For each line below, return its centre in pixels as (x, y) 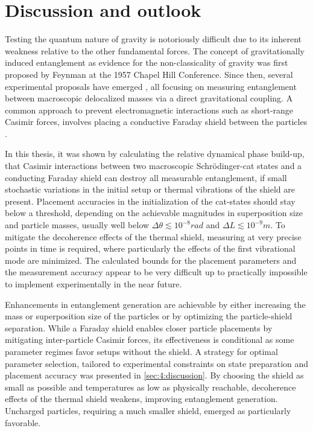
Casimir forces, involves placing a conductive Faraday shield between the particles (156, 122)
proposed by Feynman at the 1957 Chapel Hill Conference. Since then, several (149, 74)
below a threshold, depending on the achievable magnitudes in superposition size (154, 213)
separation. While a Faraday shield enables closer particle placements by (139, 327)
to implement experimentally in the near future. (93, 284)
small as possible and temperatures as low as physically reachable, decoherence (150, 387)
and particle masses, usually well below (77, 225)
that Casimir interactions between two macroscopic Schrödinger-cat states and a (153, 166)
